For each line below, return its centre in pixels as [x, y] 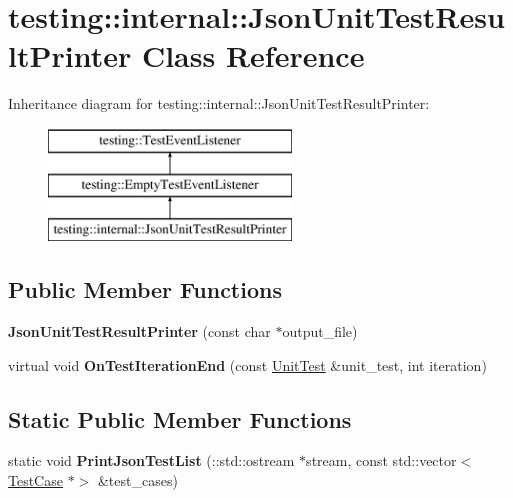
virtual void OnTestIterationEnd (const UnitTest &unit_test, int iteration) [247, 364]
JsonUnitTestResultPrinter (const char [139, 331]
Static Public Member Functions [180, 418]
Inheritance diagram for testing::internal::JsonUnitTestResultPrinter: [219, 103]
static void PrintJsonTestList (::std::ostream [151, 460]
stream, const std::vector [381, 460]
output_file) [320, 331]
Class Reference [253, 55]
